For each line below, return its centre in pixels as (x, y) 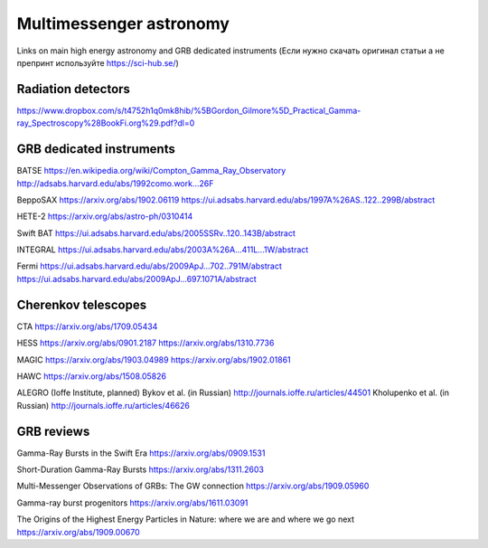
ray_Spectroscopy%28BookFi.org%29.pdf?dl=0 (106, 123)
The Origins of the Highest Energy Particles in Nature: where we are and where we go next (186, 519)
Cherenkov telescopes (82, 304)
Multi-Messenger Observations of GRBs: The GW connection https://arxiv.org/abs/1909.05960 (193, 486)
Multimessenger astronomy (123, 24)
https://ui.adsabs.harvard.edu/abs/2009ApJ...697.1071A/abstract (136, 279)
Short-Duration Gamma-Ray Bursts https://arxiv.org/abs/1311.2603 (140, 469)
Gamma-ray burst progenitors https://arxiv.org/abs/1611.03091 (132, 503)
